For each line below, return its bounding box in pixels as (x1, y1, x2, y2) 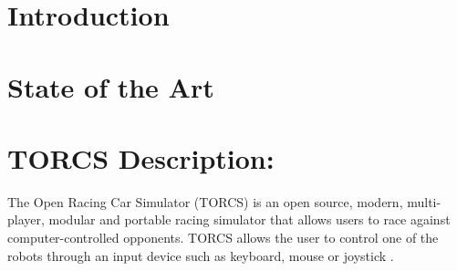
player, (7, 210, 45, 229)
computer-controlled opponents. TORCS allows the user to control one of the (7, 228, 439, 247)
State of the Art (7, 68, 214, 105)
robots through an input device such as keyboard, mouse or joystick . (7, 245, 394, 265)
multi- (407, 192, 441, 211)
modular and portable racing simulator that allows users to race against (48, 210, 451, 229)
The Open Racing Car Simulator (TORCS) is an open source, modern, (7, 192, 403, 211)
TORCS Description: (7, 139, 275, 176)
